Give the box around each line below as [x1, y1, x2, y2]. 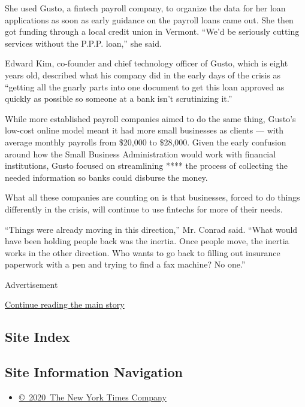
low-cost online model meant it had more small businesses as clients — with [5, 124, 283, 136]
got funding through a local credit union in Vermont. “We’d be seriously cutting [5, 25, 300, 38]
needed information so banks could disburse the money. [5, 171, 208, 183]
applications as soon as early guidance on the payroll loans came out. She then [5, 13, 294, 26]
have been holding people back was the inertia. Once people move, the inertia [5, 235, 289, 247]
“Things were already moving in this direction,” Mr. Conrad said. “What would [5, 223, 298, 235]
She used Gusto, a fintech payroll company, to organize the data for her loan [5, 2, 286, 14]
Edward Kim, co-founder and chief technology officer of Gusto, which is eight [5, 57, 288, 69]
